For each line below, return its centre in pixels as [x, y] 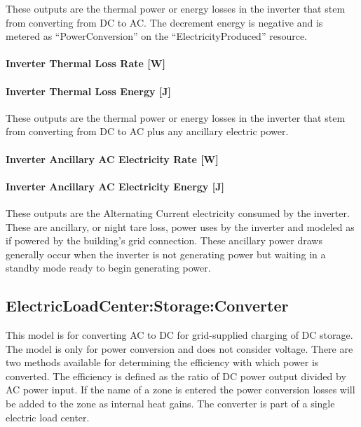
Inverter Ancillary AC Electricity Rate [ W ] [112, 159]
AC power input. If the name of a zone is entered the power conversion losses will [180, 390]
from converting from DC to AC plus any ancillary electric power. [147, 131]
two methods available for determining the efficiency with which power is [162, 362]
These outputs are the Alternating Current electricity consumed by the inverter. [178, 212]
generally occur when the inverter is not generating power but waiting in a [166, 254]
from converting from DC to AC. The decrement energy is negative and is [164, 22]
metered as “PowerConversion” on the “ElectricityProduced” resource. [156, 36]
